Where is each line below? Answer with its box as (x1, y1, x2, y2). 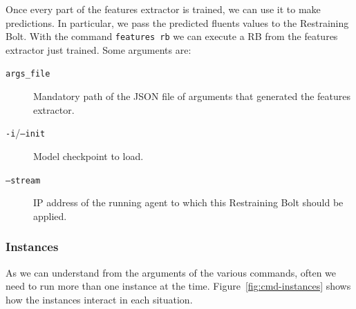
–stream (6, 175, 41, 186)
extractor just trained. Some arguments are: (6, 42, 191, 57)
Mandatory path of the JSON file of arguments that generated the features (33, 89, 351, 103)
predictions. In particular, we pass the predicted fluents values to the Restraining (6, 15, 349, 30)
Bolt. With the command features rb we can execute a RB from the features (6, 29, 338, 43)
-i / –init (6, 126, 46, 140)
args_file (6, 69, 50, 79)
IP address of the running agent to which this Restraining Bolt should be (33, 195, 344, 210)
